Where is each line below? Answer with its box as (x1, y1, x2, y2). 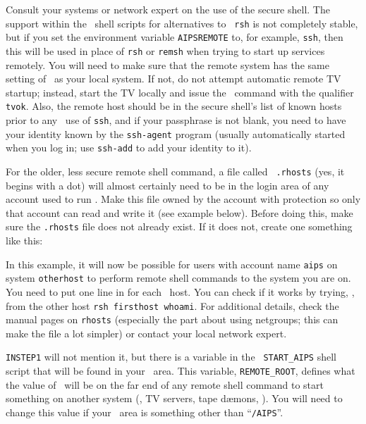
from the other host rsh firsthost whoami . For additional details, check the (6, 298, 339, 313)
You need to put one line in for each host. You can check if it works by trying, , (6, 284, 355, 299)
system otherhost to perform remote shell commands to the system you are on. (6, 270, 351, 285)
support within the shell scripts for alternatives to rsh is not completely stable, (6, 15, 358, 30)
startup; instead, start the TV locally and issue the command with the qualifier (6, 85, 354, 99)
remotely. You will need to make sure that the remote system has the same (6, 57, 329, 72)
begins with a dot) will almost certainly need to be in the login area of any (6, 177, 329, 192)
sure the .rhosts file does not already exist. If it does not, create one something (6, 219, 353, 234)
